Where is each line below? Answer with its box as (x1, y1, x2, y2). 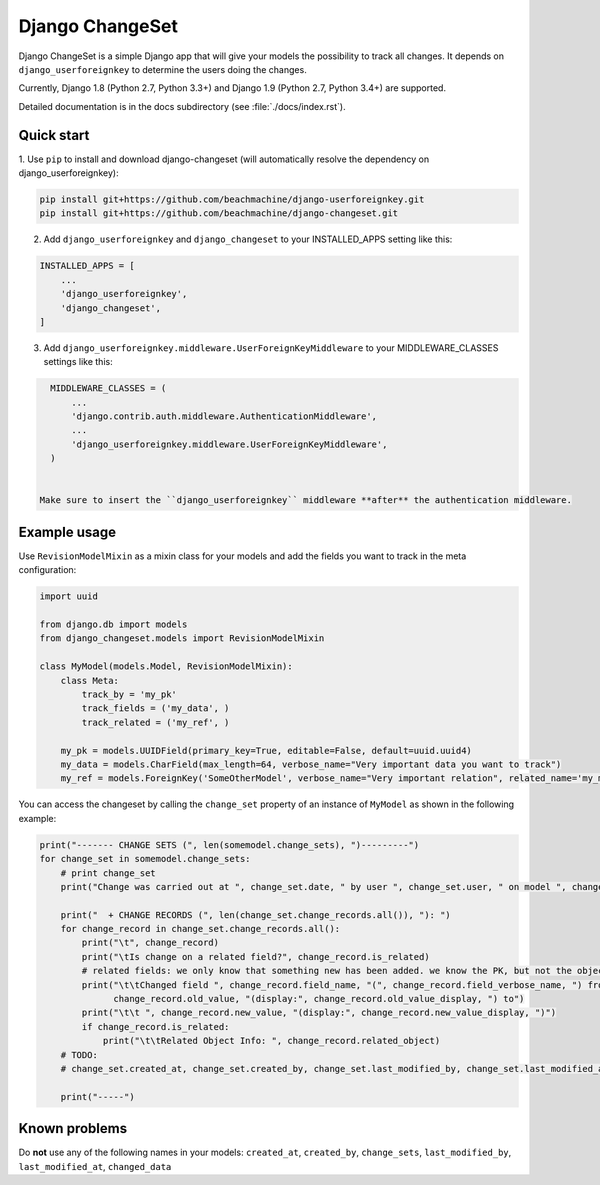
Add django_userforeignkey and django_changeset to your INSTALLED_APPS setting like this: (43, 233, 453, 245)
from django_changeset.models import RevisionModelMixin (39, 633, 325, 644)
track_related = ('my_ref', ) (81, 716, 230, 728)
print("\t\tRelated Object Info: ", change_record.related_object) (102, 1035, 441, 1047)
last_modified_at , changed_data (18, 1160, 172, 1172)
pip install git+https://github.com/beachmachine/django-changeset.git (39, 208, 399, 219)
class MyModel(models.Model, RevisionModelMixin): (39, 661, 294, 672)
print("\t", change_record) (81, 937, 220, 949)
